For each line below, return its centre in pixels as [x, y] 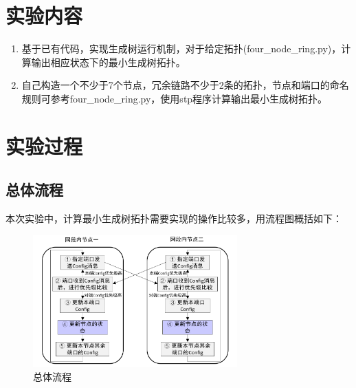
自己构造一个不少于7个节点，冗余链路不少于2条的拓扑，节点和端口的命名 [185, 85]
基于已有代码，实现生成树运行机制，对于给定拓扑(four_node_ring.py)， [181, 48]
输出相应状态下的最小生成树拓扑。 [108, 62]
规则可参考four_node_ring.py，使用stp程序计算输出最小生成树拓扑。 [175, 98]
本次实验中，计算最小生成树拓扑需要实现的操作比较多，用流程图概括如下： [174, 218]
